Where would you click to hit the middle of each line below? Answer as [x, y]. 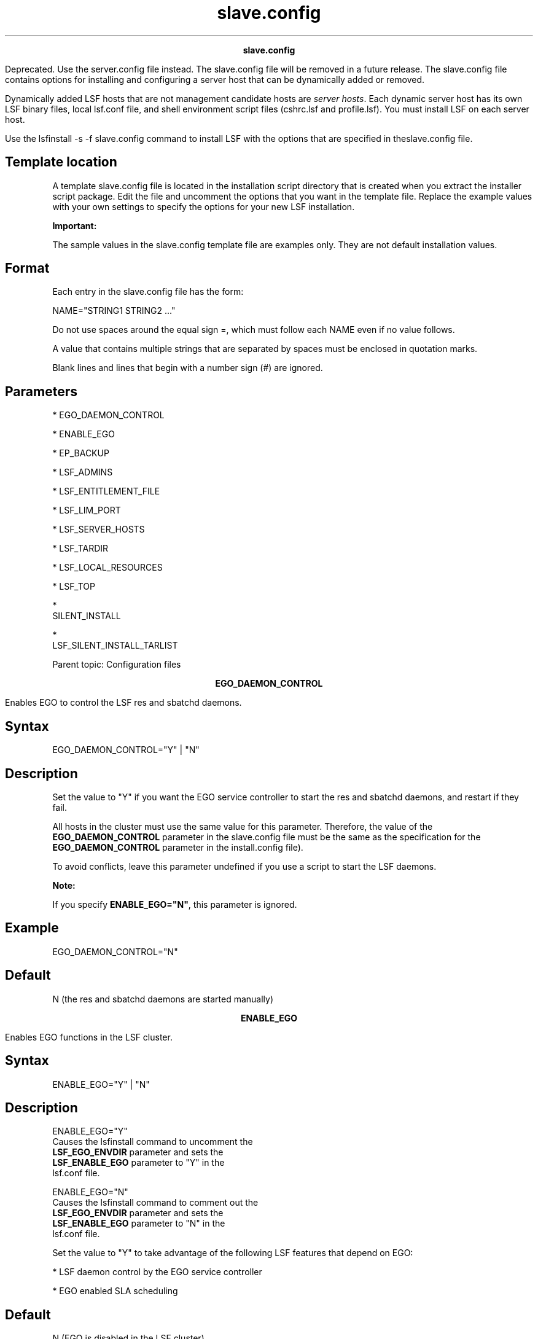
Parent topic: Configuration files [117, 665]
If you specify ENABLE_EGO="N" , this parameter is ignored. [175, 904]
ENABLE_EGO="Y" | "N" [101, 1084]
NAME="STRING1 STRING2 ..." [114, 311]
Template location [61, 162]
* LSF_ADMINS [83, 472]
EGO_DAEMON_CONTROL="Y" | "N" [126, 750]
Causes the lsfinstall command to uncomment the [153, 1142]
